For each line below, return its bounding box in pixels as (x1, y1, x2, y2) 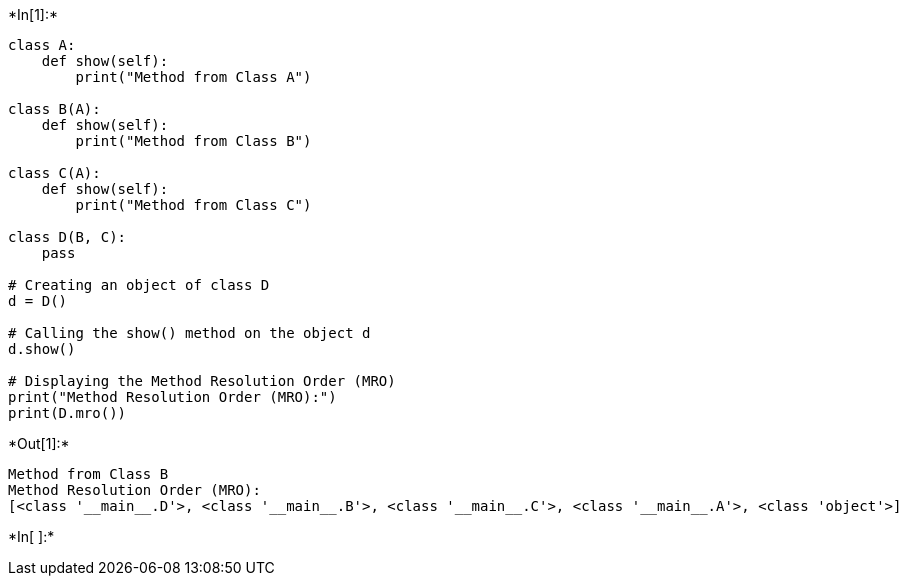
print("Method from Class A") (75, 69, 312, 85)
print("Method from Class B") (75, 133, 312, 149)
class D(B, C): (8, 229, 127, 245)
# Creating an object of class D (8, 277, 270, 293)
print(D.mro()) (8, 405, 127, 421)
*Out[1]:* (8, 435, 70, 452)
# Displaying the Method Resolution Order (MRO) (8, 373, 396, 389)
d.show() (8, 341, 76, 357)
